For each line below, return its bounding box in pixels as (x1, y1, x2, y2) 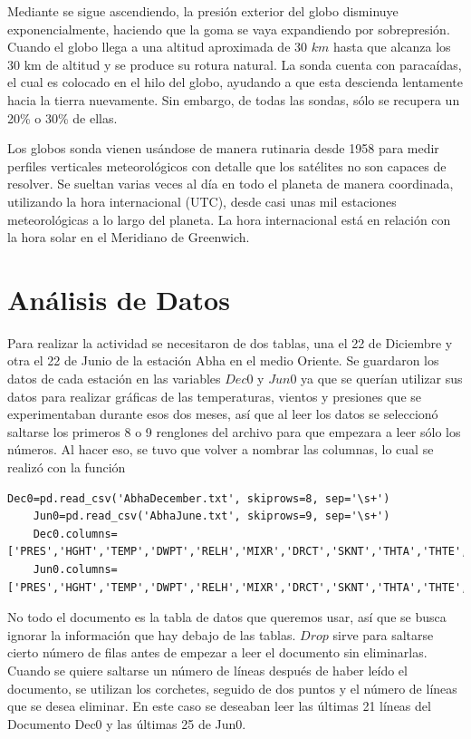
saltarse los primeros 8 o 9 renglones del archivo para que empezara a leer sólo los (7, 422, 461, 441)
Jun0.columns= (33, 562, 118, 576)
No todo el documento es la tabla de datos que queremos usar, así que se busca (7, 608, 447, 627)
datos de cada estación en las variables (7, 369, 221, 388)
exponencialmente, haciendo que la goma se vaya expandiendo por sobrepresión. (7, 19, 450, 38)
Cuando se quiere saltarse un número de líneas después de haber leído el (7, 660, 408, 679)
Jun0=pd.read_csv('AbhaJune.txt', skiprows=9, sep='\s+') (33, 510, 390, 523)
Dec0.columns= (33, 527, 118, 540)
